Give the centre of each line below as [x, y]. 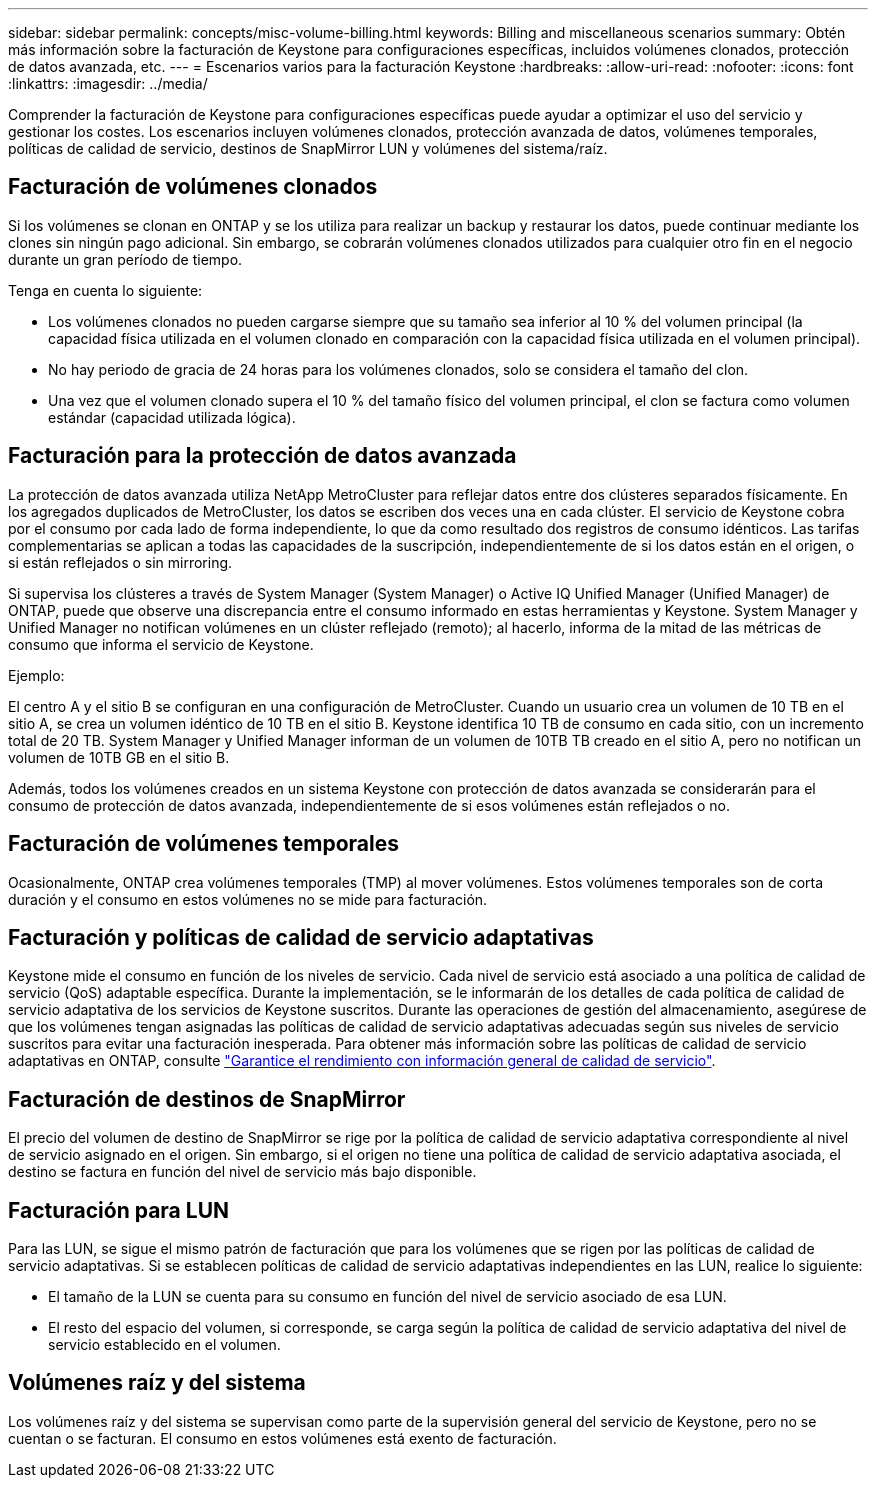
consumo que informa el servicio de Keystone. [161, 644]
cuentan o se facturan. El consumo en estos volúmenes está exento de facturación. [282, 1438]
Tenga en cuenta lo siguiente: [105, 290]
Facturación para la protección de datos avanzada [262, 456]
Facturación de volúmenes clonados [193, 187]
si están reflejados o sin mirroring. [120, 562]
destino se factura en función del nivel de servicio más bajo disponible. [242, 1172]
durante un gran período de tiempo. [125, 259]
